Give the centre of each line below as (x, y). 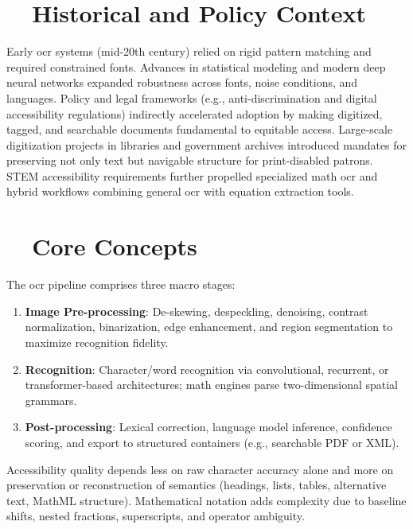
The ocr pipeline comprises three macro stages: (121, 284)
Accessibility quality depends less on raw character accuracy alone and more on (200, 469)
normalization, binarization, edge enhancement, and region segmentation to (209, 327)
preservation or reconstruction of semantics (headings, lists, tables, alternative (197, 485)
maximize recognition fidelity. (97, 342)
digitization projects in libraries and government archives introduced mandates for (207, 144)
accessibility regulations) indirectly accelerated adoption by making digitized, (195, 113)
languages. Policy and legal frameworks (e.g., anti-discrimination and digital (192, 97)
